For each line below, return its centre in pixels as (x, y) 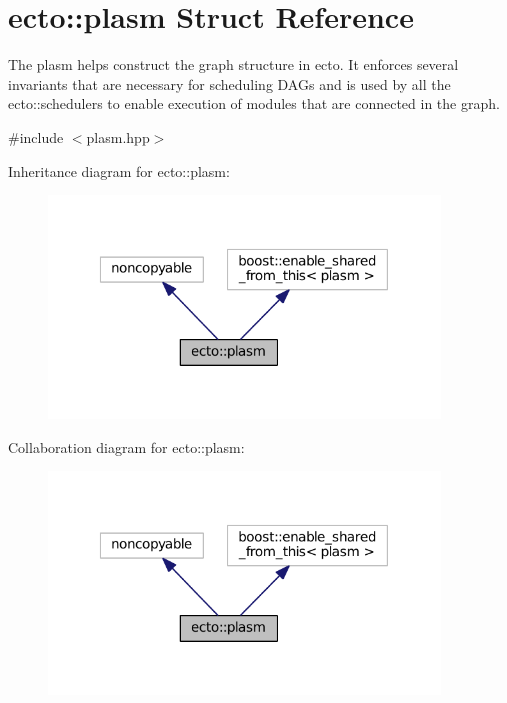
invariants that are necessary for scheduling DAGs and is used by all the (229, 83)
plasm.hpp (118, 136)
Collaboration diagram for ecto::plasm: (126, 446)
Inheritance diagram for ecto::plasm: (119, 170)
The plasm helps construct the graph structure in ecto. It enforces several (233, 64)
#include (36, 136)
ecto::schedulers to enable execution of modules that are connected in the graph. (254, 103)
